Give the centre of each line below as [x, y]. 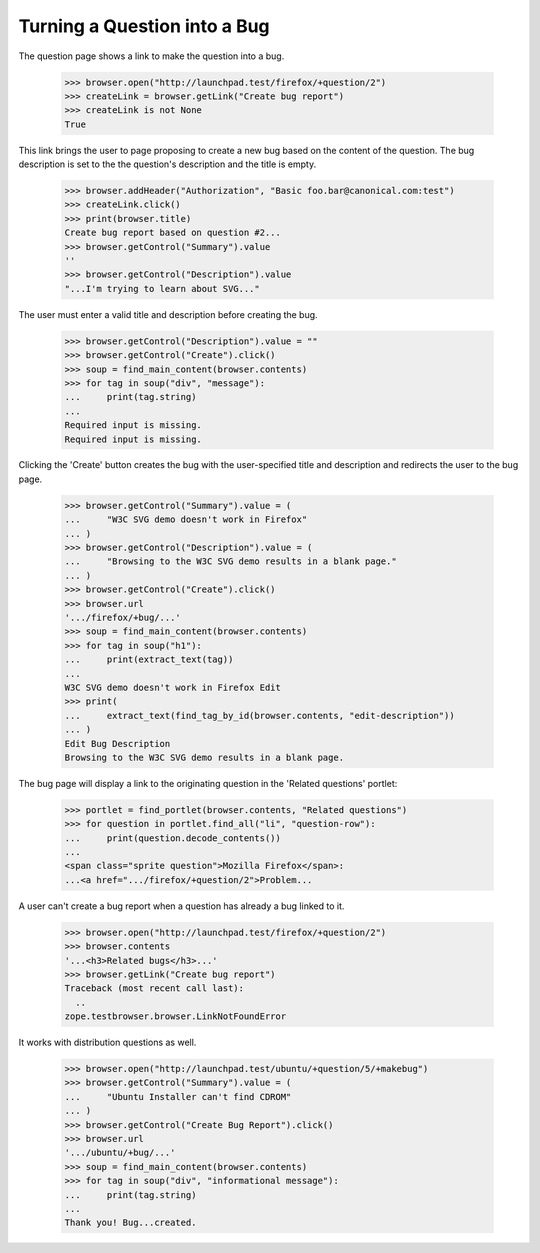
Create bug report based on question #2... [173, 233]
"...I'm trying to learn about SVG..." [162, 288]
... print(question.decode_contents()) [173, 838]
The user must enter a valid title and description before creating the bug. [168, 314]
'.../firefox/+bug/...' [123, 617]
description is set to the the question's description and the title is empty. [167, 164]
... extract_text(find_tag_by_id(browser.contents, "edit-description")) [259, 715]
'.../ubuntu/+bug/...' [120, 1153]
